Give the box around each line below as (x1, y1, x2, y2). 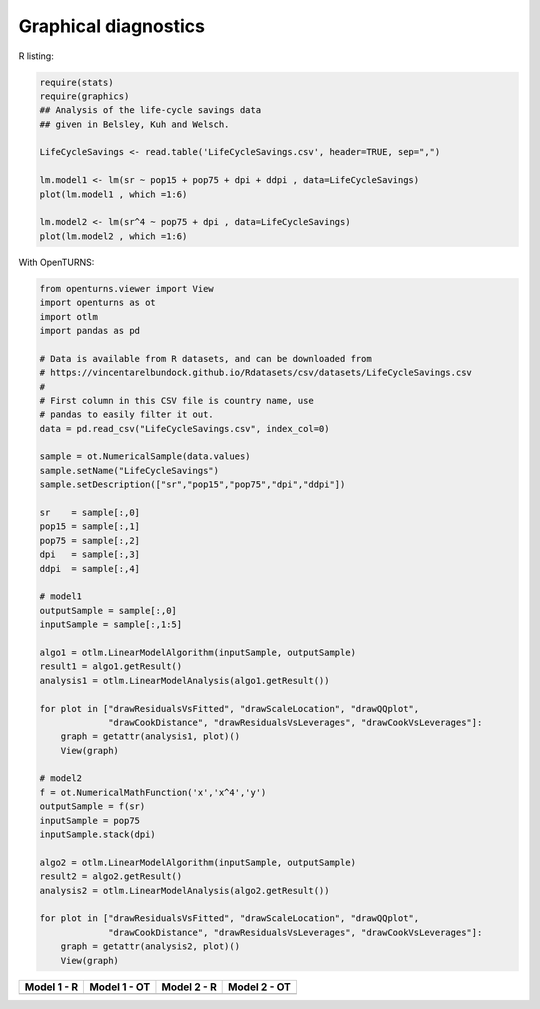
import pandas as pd (39, 325, 140, 336)
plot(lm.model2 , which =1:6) (39, 230, 188, 242)
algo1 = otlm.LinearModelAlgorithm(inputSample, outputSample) (39, 646, 357, 658)
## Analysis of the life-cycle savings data (39, 105, 262, 116)
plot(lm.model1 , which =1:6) (39, 188, 188, 200)
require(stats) (39, 76, 114, 88)
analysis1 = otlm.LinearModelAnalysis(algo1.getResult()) (39, 675, 330, 686)
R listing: (18, 50, 54, 62)
